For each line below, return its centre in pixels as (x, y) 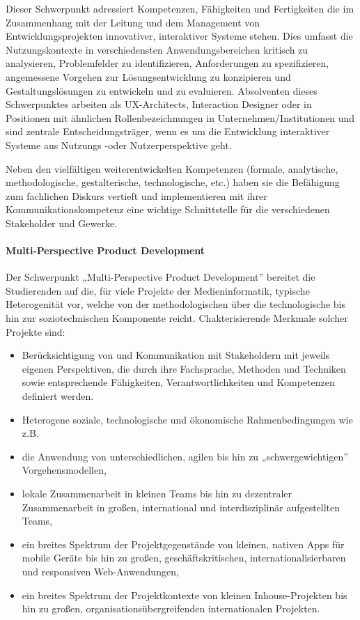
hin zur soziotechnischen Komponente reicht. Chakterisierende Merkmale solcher (177, 318)
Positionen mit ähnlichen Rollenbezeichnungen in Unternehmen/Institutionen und (180, 117)
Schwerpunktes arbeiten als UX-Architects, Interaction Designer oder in (159, 104)
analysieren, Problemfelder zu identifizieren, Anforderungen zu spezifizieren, (167, 63)
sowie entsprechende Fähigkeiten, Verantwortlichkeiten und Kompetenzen (178, 382)
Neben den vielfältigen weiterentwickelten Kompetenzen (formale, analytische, (172, 168)
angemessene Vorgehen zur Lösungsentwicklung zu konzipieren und (148, 76)
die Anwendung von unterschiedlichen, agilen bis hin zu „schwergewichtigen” (185, 456)
